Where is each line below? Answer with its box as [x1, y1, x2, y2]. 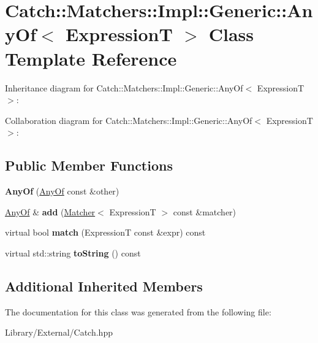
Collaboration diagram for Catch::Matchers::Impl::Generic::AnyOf [5, 114, 252, 126]
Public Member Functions [5, 156, 173, 175]
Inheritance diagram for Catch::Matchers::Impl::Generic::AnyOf [5, 81, 243, 94]
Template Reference [5, 45, 177, 71]
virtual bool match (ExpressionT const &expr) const [5, 226, 206, 239]
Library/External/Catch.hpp [5, 326, 113, 339]
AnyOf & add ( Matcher [5, 205, 96, 218]
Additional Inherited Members [5, 276, 203, 295]
